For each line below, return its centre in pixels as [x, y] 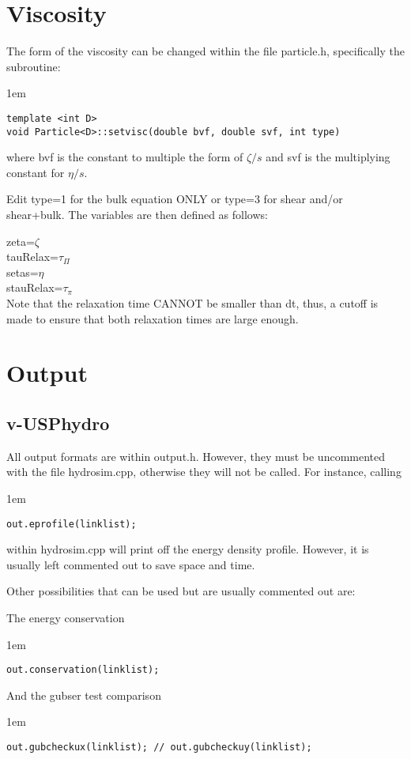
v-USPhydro [58, 423]
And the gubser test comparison [84, 695]
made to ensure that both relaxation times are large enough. [153, 318]
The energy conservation [66, 617]
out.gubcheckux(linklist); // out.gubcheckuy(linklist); [159, 747]
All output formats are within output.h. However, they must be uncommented [196, 456]
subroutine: [34, 66]
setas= [23, 272]
